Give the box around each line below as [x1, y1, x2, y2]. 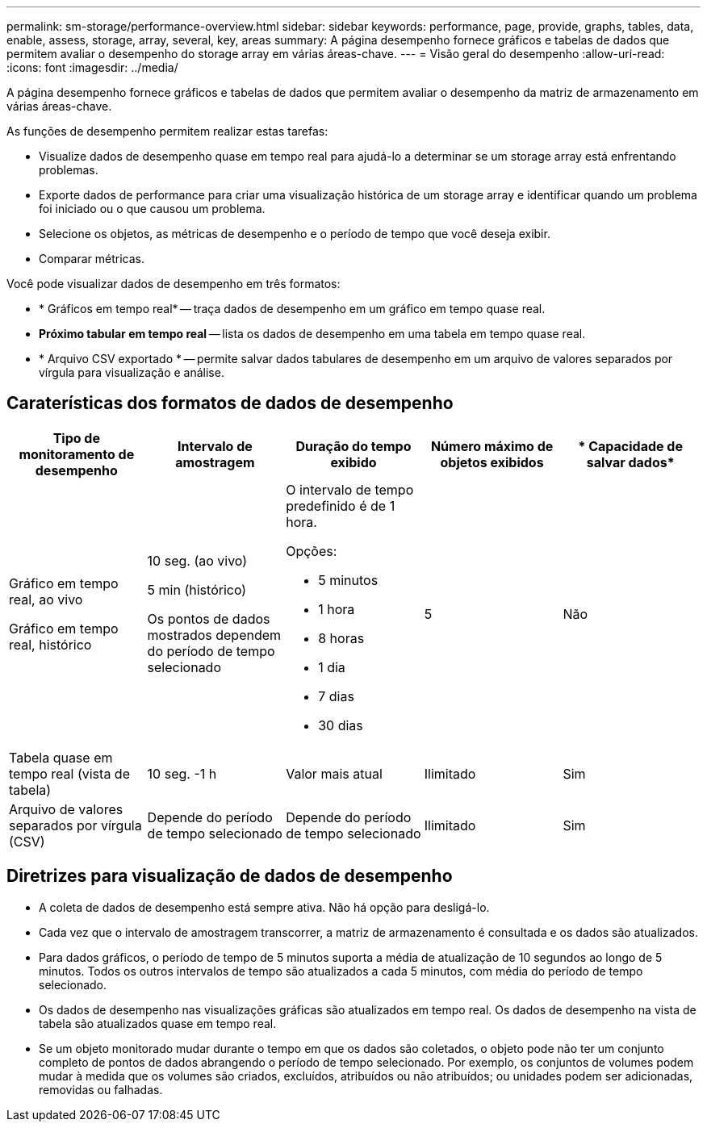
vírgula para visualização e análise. [39, 366, 224, 379]
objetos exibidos [440, 453, 544, 470]
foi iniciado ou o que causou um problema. [39, 202, 266, 215]
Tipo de [52, 429, 100, 446]
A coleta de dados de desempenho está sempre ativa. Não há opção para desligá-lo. [39, 900, 490, 914]
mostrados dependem [147, 626, 282, 643]
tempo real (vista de [9, 765, 130, 782]
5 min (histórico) [147, 581, 247, 598]
